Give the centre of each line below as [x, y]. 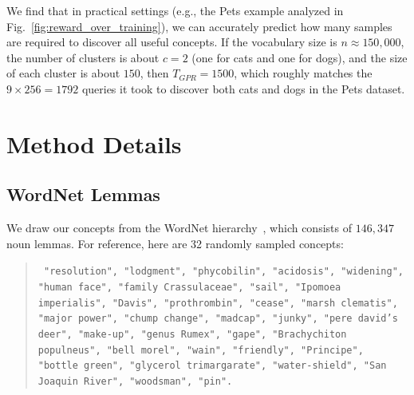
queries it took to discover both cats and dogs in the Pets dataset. [243, 88]
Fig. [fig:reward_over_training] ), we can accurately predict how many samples [199, 26]
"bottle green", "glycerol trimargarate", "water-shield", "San [212, 366]
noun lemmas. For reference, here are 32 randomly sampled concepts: [175, 243]
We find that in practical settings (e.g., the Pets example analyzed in [175, 10]
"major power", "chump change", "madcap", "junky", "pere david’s [218, 319]
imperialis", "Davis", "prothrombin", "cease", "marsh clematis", [218, 303]
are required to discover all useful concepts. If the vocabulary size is [172, 42]
